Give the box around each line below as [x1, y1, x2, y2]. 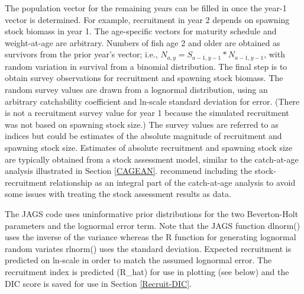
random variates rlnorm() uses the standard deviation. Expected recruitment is [5, 242, 292, 254]
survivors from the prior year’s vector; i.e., [5, 48, 158, 60]
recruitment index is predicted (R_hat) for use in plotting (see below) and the [5, 265, 289, 277]
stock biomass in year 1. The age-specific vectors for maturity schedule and [5, 25, 277, 37]
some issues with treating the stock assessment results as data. [5, 188, 231, 200]
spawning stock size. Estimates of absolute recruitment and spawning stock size [5, 141, 293, 153]
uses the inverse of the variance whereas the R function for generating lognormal [5, 231, 296, 243]
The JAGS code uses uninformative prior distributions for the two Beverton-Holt [5, 207, 299, 219]
